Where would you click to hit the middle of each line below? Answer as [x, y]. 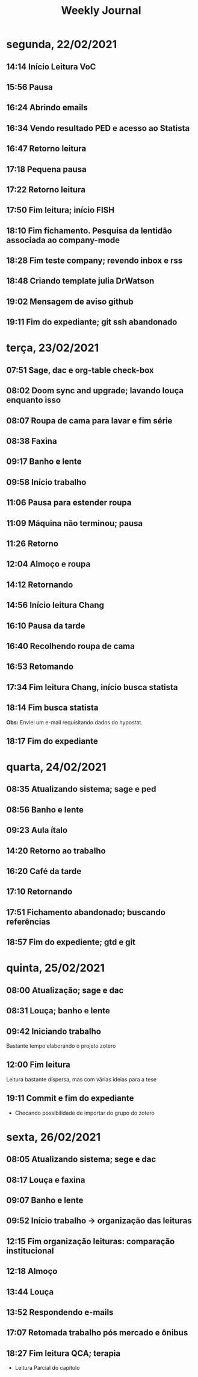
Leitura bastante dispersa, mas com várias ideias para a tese [82, 1079]
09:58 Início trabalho [46, 482]
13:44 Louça [30, 1292]
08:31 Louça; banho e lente [58, 1011]
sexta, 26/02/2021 [54, 1137]
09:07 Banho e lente [45, 1200]
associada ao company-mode [63, 240]
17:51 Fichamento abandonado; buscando [86, 912]
